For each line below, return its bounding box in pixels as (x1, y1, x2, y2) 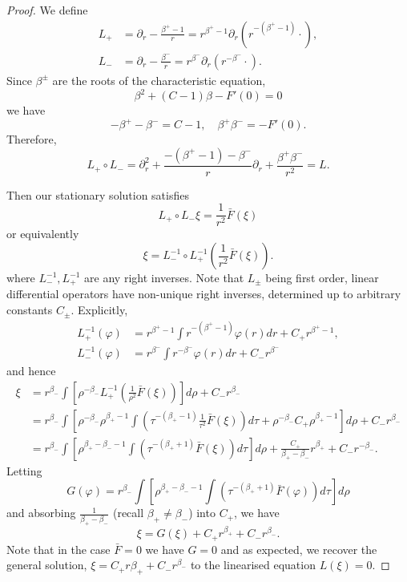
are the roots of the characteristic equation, (52, 71, 266, 88)
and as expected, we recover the (220, 540, 377, 557)
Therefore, (6, 131, 57, 148)
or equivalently (6, 225, 79, 242)
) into (188, 504, 216, 521)
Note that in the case (6, 540, 111, 557)
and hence (6, 362, 56, 379)
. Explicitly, (71, 301, 128, 318)
